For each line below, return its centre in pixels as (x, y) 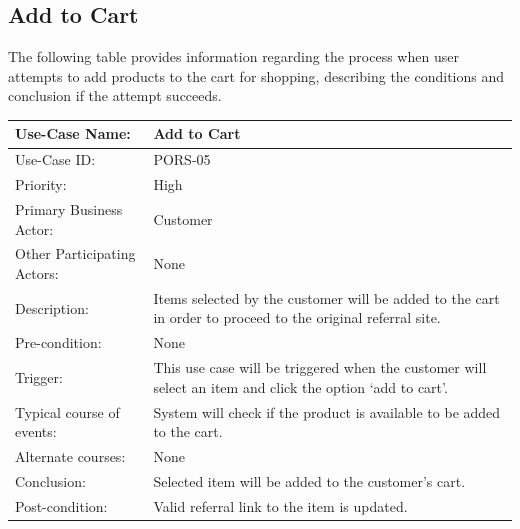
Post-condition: (61, 505)
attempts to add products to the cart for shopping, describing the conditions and (256, 75)
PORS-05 (182, 159)
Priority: (41, 184)
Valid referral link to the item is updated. (280, 505)
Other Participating (75, 253)
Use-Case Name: (73, 133)
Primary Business (69, 209)
